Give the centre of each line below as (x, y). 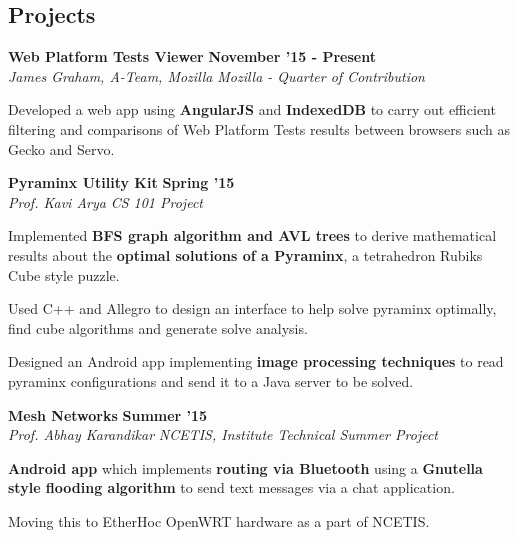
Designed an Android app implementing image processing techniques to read (256, 361)
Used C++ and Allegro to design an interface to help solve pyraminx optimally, (252, 308)
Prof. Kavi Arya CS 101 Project (105, 201)
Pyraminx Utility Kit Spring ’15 (121, 182)
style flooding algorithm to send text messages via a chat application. (231, 487)
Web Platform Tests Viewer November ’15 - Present (192, 56)
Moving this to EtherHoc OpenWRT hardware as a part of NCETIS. (219, 520)
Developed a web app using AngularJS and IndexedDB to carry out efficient (252, 109)
